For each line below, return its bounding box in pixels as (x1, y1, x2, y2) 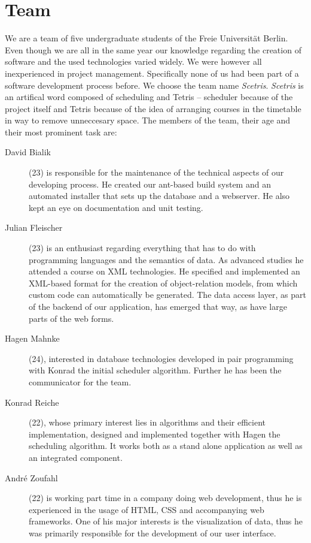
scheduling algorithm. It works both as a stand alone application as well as (29, 439, 303, 452)
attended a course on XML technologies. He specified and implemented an (29, 265, 300, 277)
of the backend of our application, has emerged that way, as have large (29, 300, 287, 312)
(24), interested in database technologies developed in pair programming (29, 352, 294, 364)
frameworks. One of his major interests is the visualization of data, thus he (29, 515, 303, 527)
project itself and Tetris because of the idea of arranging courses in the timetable (5, 102, 301, 114)
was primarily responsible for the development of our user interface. (29, 526, 276, 539)
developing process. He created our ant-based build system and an (29, 177, 271, 190)
